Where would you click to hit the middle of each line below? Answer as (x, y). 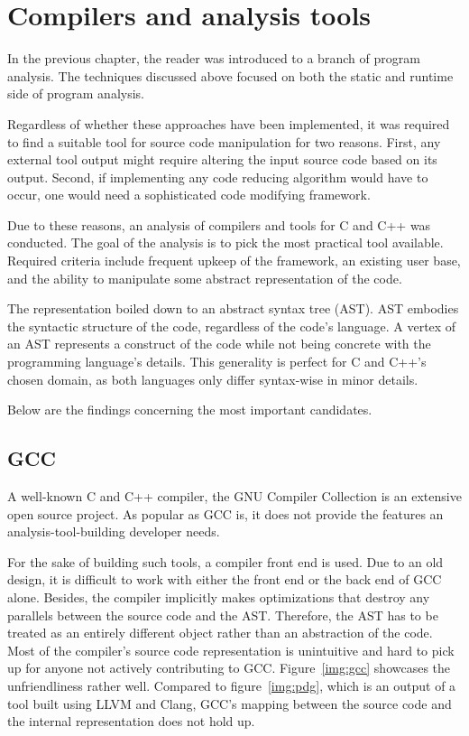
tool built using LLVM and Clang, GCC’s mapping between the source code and (230, 703)
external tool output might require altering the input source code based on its (222, 159)
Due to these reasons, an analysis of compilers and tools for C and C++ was (219, 224)
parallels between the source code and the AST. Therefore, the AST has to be (223, 615)
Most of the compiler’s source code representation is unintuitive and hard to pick (231, 650)
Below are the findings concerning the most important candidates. (190, 410)
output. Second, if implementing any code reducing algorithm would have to (218, 177)
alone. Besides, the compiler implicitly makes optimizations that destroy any (219, 596)
